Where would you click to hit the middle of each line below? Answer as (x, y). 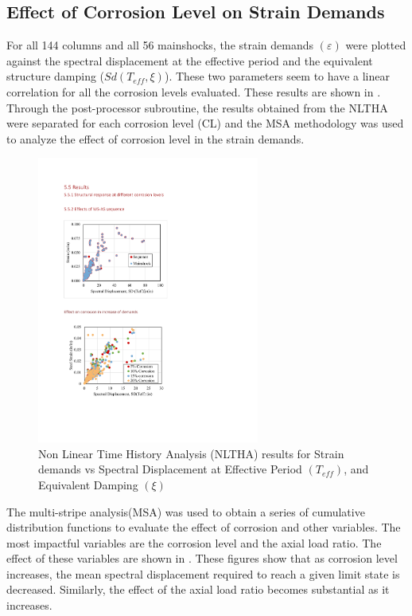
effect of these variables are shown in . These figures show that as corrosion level (202, 558)
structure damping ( (56, 76)
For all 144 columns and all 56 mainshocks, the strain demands (160, 45)
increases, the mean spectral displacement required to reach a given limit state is (203, 573)
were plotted (376, 45)
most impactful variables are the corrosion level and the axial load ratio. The (194, 542)
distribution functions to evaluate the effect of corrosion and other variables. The (204, 527)
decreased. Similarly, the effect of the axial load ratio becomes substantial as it (198, 589)
